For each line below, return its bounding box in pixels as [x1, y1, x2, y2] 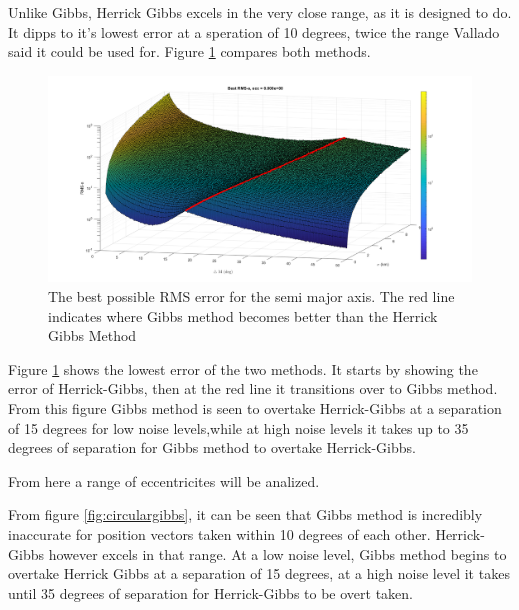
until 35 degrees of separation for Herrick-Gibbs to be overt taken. [8, 582, 414, 603]
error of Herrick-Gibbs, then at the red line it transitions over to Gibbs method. [8, 378, 498, 399]
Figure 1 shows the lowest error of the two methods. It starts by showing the [8, 358, 478, 379]
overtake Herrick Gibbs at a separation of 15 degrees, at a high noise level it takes [8, 563, 510, 584]
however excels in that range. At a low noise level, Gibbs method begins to [48, 543, 507, 564]
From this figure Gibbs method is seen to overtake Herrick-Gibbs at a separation [8, 397, 502, 418]
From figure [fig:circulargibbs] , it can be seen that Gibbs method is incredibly [8, 504, 483, 525]
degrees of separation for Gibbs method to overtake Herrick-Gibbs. [8, 437, 416, 458]
